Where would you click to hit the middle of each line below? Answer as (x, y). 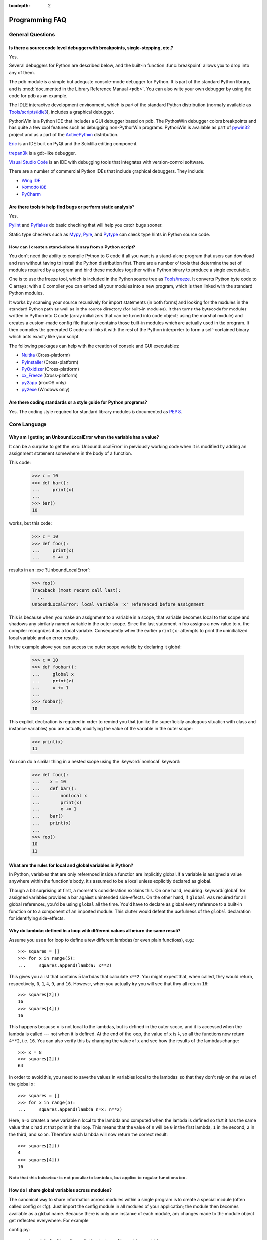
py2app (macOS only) (44, 382)
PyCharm (31, 194)
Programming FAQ (38, 20)
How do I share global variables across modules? (61, 1190)
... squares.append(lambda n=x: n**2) (70, 1109)
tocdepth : (20, 6)
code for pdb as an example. (38, 95)
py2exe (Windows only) (46, 390)
